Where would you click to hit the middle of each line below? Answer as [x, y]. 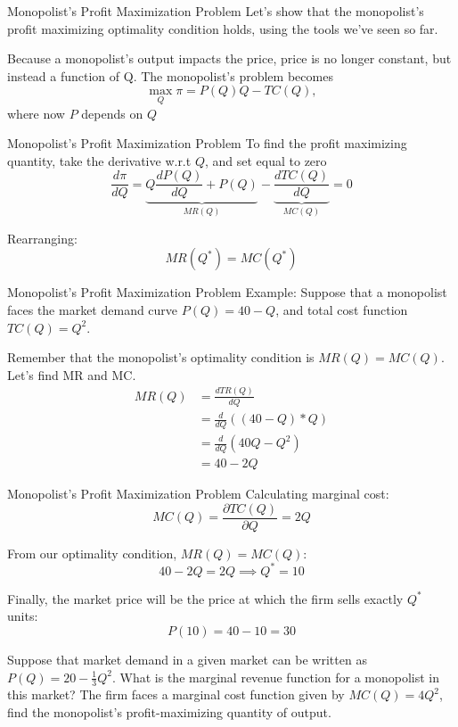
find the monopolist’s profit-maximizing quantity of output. [169, 712]
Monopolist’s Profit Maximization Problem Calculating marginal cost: [198, 494]
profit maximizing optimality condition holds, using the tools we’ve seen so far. [223, 28]
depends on [112, 113]
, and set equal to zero [266, 160]
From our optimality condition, [92, 553]
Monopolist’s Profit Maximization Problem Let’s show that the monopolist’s [216, 11]
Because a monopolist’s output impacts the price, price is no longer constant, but [229, 58]
